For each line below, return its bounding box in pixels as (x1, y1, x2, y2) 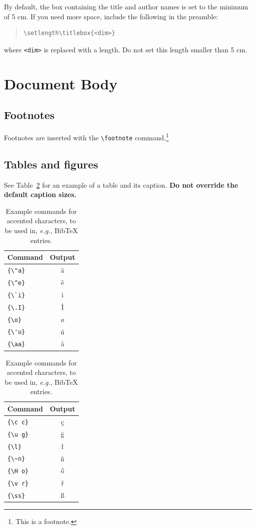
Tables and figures (4, 156, 98, 171)
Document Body (4, 73, 118, 93)
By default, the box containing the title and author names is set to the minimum (4, 1, 248, 11)
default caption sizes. (4, 189, 77, 200)
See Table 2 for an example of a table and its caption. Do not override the (4, 179, 238, 190)
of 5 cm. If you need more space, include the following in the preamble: (4, 11, 218, 21)
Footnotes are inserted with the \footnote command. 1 (4, 131, 169, 142)
